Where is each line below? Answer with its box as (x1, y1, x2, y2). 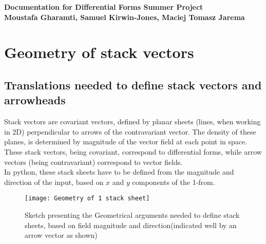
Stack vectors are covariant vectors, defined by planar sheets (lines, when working (4, 116, 261, 127)
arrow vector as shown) (25, 230, 98, 240)
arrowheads (4, 92, 66, 108)
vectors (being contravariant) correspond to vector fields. (4, 156, 183, 167)
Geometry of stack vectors (4, 42, 194, 63)
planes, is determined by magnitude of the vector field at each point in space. (4, 136, 248, 147)
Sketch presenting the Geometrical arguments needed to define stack (25, 209, 240, 220)
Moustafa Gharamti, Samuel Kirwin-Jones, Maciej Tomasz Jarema (4, 11, 245, 22)
